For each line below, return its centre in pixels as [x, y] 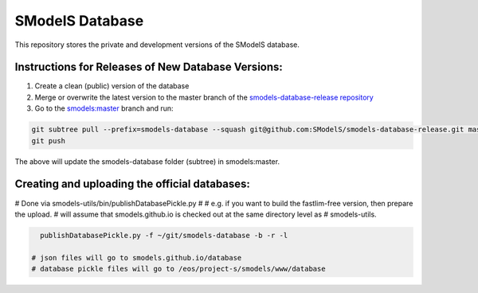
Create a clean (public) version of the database [112, 86]
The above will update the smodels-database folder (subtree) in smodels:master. [147, 161]
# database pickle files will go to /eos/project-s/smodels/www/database [178, 269]
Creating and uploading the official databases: [133, 184]
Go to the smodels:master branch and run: [104, 108]
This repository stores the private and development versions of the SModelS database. [157, 45]
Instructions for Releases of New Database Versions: [149, 67]
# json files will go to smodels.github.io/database [137, 258]
